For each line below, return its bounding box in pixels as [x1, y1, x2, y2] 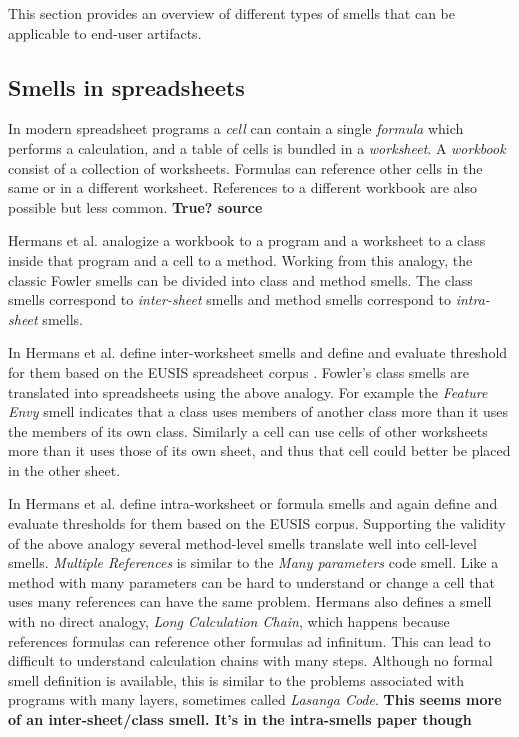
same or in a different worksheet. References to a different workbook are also [8, 177, 477, 198]
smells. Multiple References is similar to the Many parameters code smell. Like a [8, 552, 499, 573]
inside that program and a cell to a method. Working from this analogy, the [8, 249, 473, 270]
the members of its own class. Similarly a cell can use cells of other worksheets [8, 420, 488, 441]
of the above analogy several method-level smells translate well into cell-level [8, 532, 477, 553]
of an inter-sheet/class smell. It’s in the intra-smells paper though [8, 709, 472, 730]
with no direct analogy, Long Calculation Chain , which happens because [8, 611, 450, 632]
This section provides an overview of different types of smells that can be [8, 3, 455, 23]
